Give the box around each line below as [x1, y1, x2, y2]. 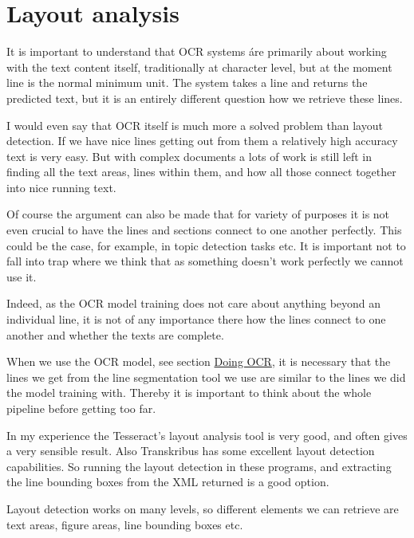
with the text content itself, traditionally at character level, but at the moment [6, 58, 392, 75]
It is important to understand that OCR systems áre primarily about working [6, 43, 387, 60]
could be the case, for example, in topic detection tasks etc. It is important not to [6, 237, 406, 253]
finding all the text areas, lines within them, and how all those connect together [6, 163, 396, 180]
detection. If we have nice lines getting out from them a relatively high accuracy [6, 132, 398, 149]
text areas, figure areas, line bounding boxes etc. [6, 516, 243, 532]
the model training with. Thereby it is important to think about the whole [6, 384, 372, 401]
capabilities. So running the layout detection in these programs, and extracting [6, 457, 392, 474]
